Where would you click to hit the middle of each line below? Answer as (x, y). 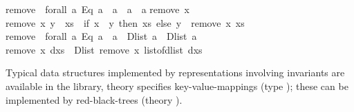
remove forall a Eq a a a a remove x (97, 9)
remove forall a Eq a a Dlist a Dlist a (101, 36)
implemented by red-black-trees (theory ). (94, 99)
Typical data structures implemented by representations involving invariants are (175, 72)
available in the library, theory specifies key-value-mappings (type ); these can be (177, 86)
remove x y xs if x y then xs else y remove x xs (125, 22)
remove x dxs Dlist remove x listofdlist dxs (104, 49)
